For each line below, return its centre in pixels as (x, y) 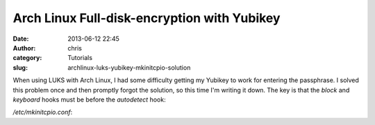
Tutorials (80, 58)
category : (27, 58)
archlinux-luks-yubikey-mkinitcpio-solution (129, 67)
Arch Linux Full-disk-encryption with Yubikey (147, 18)
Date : (21, 39)
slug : (20, 67)
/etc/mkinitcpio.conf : (43, 112)
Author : (24, 48)
